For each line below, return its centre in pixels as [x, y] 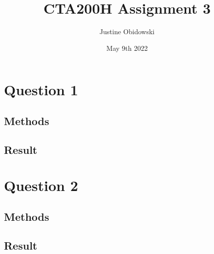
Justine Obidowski [127, 32]
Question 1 [41, 90]
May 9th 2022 [127, 48]
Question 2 [41, 185]
